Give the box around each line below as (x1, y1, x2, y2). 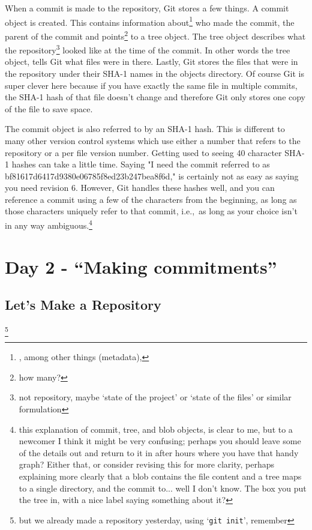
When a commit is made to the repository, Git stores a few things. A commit (5, 2, 289, 14)
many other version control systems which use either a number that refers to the (5, 134, 301, 146)
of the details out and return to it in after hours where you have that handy (19, 446, 299, 459)
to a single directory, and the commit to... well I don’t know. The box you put (19, 481, 307, 494)
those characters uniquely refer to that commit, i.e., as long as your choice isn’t (5, 205, 298, 217)
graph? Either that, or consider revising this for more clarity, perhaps (19, 458, 274, 471)
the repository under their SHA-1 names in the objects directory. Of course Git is (5, 67, 304, 79)
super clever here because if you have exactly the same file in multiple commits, (5, 79, 298, 91)
